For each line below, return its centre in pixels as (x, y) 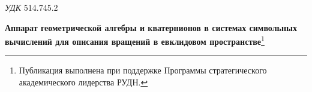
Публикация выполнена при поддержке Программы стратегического (143, 70)
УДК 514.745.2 (31, 7)
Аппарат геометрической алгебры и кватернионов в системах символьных (151, 27)
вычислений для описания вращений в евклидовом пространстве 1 (135, 40)
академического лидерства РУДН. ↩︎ (83, 82)
